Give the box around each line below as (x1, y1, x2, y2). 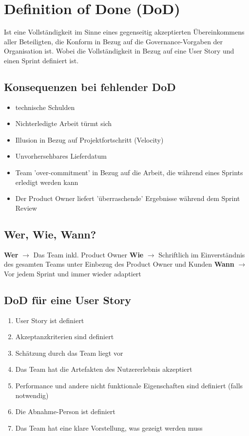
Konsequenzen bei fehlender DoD (4, 79, 176, 94)
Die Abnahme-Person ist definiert (15, 406, 115, 417)
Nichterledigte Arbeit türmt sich (15, 118, 112, 128)
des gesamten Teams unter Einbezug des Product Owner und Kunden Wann (4, 259, 234, 269)
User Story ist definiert (15, 315, 84, 325)
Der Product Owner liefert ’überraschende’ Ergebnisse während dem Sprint (15, 193, 240, 203)
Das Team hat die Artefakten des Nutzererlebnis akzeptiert (15, 364, 192, 374)
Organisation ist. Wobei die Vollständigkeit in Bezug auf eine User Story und (4, 46, 234, 56)
